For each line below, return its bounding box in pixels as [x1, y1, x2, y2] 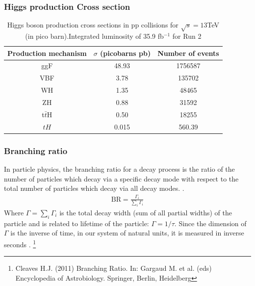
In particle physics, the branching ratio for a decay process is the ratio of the [4, 163, 235, 174]
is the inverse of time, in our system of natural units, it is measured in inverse [10, 228, 244, 238]
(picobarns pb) [100, 48, 151, 58]
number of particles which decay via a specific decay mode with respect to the [4, 173, 239, 183]
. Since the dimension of [174, 218, 247, 228]
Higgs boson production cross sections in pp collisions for [7, 20, 178, 30]
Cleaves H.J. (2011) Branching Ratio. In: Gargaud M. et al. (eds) [15, 263, 212, 273]
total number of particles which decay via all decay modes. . [4, 183, 184, 193]
